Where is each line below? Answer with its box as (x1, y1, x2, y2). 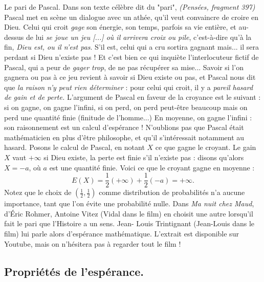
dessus (4, 31, 24, 42)
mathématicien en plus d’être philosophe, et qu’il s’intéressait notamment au (4, 132, 245, 142)
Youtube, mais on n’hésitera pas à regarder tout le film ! (4, 238, 181, 249)
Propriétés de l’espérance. (4, 263, 144, 279)
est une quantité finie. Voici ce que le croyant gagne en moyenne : (49, 162, 255, 172)
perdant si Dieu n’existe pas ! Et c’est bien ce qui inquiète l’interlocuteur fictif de (4, 51, 259, 62)
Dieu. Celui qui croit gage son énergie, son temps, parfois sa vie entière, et (4, 21, 236, 32)
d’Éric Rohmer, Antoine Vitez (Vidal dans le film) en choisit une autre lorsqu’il (4, 208, 253, 219)
